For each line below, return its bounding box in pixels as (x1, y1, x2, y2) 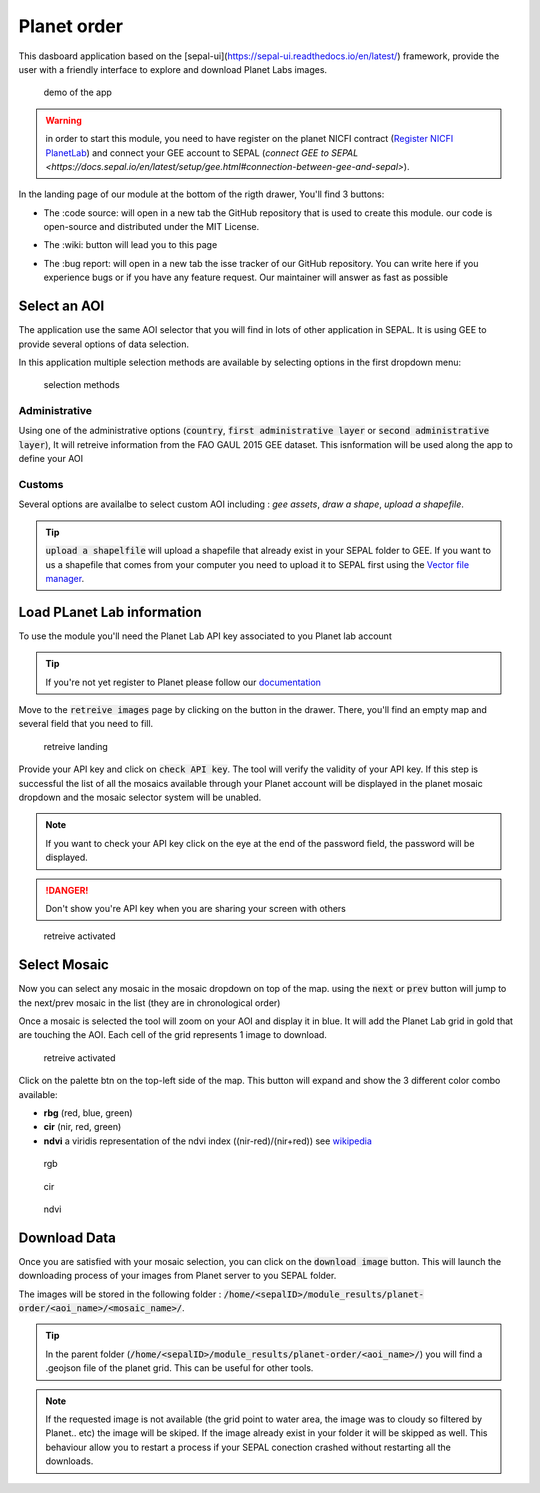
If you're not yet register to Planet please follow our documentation (45, 676, 322, 688)
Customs (18, 478, 64, 491)
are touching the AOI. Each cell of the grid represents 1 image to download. (18, 1029, 327, 1041)
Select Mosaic (18, 956, 109, 974)
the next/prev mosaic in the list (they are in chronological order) (18, 996, 281, 1009)
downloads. (45, 1455, 94, 1467)
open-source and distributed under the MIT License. (43, 221, 260, 233)
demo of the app (43, 86, 112, 99)
